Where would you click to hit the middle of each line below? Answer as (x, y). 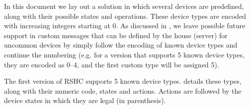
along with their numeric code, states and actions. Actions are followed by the (123, 90)
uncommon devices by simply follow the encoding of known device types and (121, 45)
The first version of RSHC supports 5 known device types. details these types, (123, 81)
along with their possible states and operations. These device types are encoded (125, 16)
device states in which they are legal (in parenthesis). (85, 100)
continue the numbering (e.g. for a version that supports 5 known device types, (124, 54)
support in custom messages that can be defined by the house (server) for (116, 35)
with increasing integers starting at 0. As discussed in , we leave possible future (125, 26)
